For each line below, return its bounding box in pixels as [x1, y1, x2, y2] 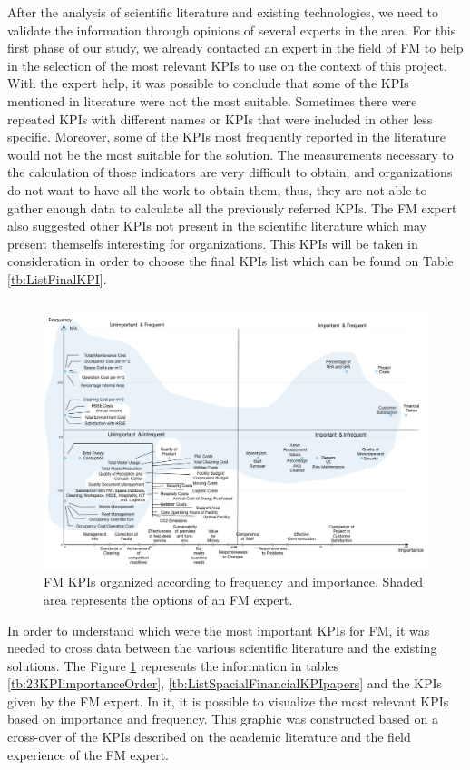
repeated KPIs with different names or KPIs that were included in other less [7, 109, 433, 128]
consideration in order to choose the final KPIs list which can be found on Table [7, 252, 454, 271]
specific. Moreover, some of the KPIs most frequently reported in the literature [7, 127, 446, 146]
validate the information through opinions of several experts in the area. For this [7, 20, 456, 39]
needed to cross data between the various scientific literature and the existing [7, 638, 437, 657]
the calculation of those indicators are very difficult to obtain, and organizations [7, 163, 453, 182]
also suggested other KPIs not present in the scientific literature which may [7, 216, 426, 235]
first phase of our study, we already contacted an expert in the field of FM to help [7, 38, 464, 57]
